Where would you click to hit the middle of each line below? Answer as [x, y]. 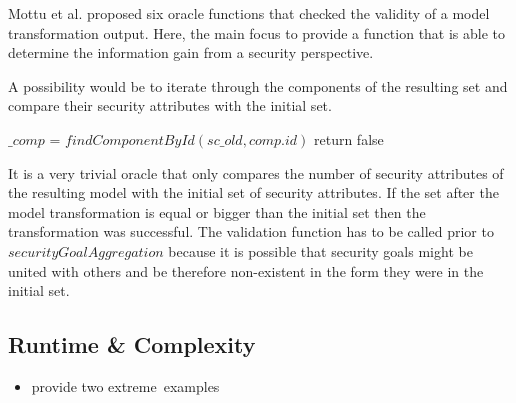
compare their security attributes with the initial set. [170, 105]
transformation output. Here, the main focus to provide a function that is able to [257, 32]
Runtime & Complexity [132, 344]
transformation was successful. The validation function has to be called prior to [251, 231]
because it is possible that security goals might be [320, 250]
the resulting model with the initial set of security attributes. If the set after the [253, 192]
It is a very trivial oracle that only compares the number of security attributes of [256, 172]
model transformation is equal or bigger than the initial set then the [217, 211]
